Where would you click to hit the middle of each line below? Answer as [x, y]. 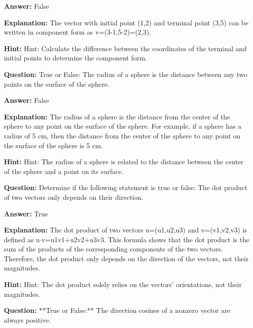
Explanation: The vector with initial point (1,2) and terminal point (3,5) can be [126, 22]
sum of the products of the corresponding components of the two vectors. [114, 249]
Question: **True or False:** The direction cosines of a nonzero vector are [117, 310]
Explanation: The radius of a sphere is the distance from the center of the [117, 116]
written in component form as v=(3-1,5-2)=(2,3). [78, 32]
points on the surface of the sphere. [57, 84]
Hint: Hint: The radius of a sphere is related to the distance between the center [124, 162]
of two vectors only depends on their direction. [74, 197]
